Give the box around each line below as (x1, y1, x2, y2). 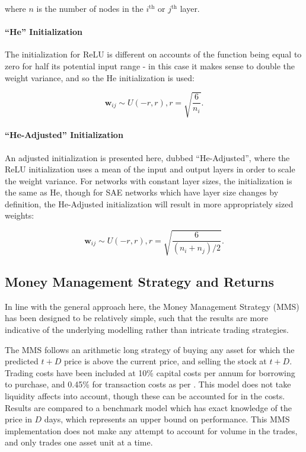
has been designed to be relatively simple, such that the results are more (5, 312, 268, 324)
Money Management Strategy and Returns (5, 273, 274, 291)
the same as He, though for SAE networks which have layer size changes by (5, 186, 279, 198)
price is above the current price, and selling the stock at (63, 355, 267, 367)
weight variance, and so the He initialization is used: (5, 71, 195, 84)
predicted (5, 355, 39, 367)
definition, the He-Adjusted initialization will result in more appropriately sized (5, 197, 294, 210)
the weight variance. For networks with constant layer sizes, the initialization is (5, 174, 292, 187)
